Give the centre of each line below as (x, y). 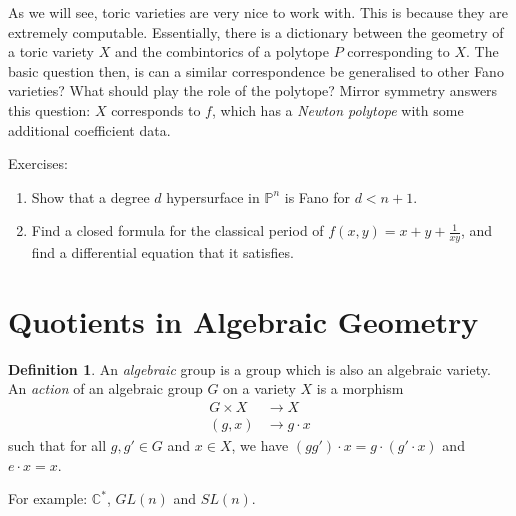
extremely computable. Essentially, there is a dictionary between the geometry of (256, 31)
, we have (260, 445)
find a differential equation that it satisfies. (162, 252)
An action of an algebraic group (105, 388)
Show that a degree (90, 196)
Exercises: (38, 163)
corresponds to (156, 109)
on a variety (259, 388)
